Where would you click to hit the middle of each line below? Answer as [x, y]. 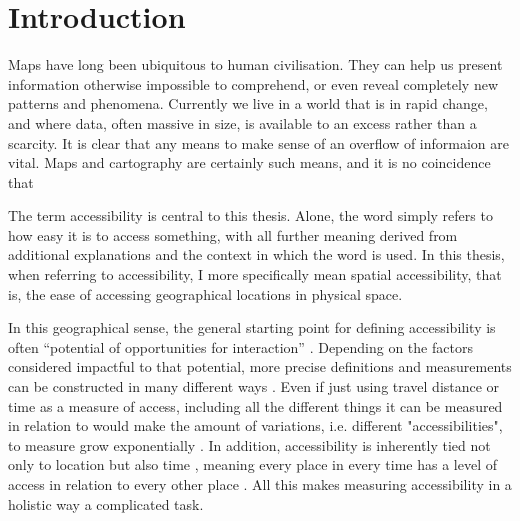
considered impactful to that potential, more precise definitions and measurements [260, 366]
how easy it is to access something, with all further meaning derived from [233, 234]
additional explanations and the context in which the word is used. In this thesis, [256, 254]
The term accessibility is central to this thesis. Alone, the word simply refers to [250, 215]
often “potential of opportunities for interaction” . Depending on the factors [240, 346]
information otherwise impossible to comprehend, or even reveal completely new [253, 83]
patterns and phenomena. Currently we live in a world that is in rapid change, [248, 103]
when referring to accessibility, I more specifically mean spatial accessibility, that [255, 274]
